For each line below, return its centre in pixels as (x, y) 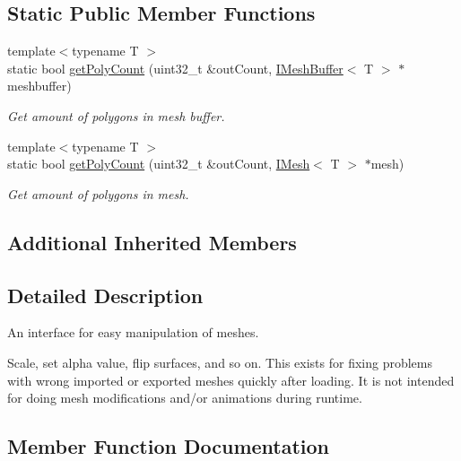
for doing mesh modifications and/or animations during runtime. (185, 398)
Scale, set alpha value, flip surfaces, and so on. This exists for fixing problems (220, 362)
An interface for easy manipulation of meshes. (133, 332)
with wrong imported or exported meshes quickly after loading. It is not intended (231, 380)
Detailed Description (105, 295)
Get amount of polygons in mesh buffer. (116, 115)
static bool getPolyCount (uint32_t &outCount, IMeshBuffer (175, 68)
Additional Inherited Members (152, 242)
